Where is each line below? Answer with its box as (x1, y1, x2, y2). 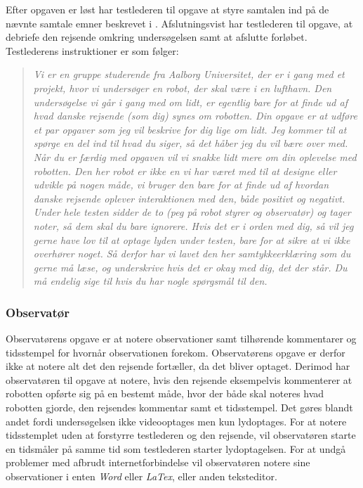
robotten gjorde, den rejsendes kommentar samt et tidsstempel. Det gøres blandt (6, 400, 353, 415)
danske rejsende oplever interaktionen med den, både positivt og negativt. (33, 191, 345, 205)
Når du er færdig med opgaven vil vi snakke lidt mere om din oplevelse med (33, 149, 357, 164)
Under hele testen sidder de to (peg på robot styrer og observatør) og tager (33, 205, 351, 219)
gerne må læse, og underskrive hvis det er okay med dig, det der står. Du (33, 259, 348, 274)
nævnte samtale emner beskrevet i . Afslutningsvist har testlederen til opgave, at (6, 15, 353, 30)
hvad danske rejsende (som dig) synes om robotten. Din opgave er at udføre (33, 108, 357, 123)
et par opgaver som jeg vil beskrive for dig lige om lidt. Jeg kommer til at (33, 122, 347, 136)
